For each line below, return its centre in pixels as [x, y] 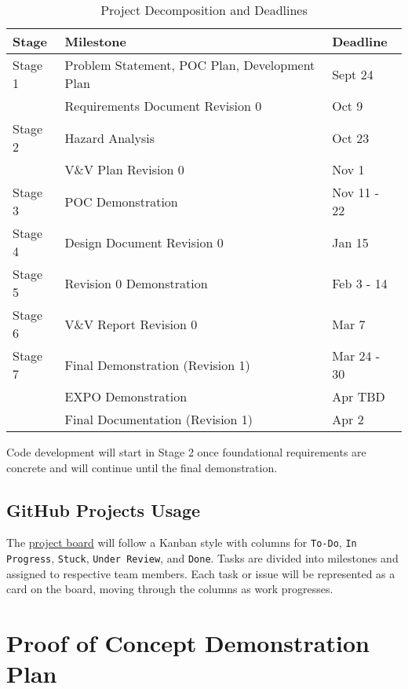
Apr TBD [359, 396]
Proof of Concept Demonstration [188, 643]
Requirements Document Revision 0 [163, 106]
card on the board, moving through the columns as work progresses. [170, 589]
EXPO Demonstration [126, 396]
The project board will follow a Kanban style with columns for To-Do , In [182, 542]
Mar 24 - [356, 355]
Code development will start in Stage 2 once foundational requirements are [186, 452]
